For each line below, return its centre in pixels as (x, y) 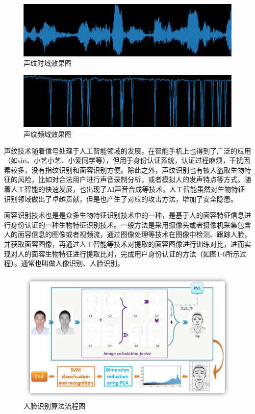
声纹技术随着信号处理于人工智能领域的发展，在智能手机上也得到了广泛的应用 (127, 150)
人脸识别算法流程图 (54, 406)
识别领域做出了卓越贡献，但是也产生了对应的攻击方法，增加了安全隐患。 (121, 198)
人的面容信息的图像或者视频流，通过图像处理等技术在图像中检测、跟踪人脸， (127, 234)
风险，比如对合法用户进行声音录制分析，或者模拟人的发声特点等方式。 (131, 179)
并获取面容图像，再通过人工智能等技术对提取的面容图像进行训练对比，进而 (124, 244)
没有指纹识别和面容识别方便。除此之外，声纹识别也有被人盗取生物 (138, 169)
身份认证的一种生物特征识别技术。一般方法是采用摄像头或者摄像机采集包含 (131, 224)
